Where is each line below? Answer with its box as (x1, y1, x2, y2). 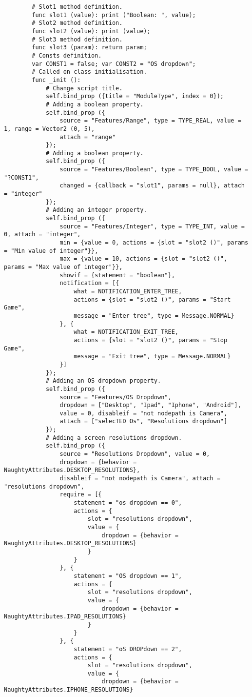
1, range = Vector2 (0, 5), (4, 125, 95, 132)
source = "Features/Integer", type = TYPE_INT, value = (59, 223, 245, 230)
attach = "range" (59, 133, 116, 141)
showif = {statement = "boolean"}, (59, 271, 175, 279)
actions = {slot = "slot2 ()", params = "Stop (74, 336, 228, 344)
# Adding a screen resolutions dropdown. (45, 434, 182, 441)
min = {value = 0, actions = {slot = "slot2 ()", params (59, 239, 249, 246)
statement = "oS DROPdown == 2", (74, 645, 182, 653)
